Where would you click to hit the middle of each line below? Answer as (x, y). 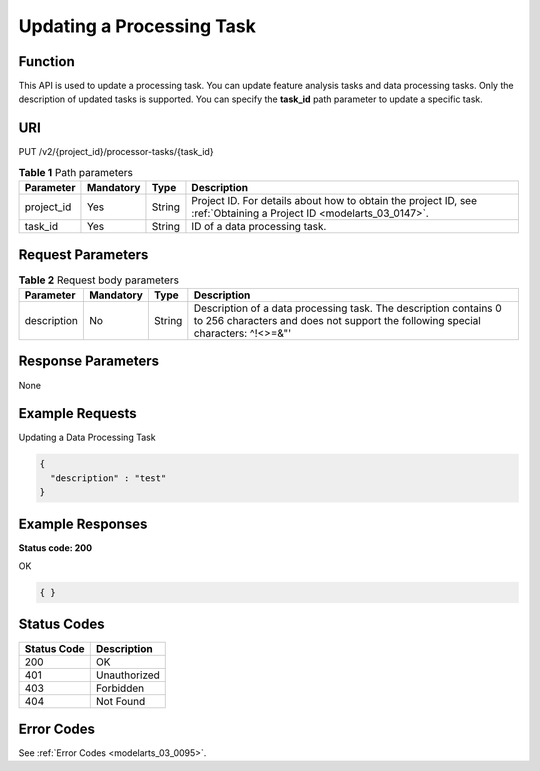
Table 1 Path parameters (76, 172)
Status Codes (61, 624)
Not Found (120, 701)
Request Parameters (83, 254)
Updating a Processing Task (137, 26)
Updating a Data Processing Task (87, 437)
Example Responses (83, 523)
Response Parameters (89, 361)
